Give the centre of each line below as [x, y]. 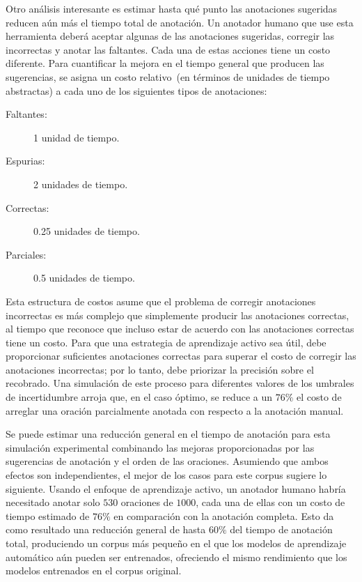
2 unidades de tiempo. [81, 184]
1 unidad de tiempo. [77, 137]
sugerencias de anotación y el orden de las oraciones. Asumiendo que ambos [167, 461]
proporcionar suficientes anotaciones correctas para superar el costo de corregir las [181, 356]
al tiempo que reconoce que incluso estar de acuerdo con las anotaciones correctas [180, 329]
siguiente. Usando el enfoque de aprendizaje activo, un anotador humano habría [176, 488]
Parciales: [26, 254]
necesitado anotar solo [53, 502]
